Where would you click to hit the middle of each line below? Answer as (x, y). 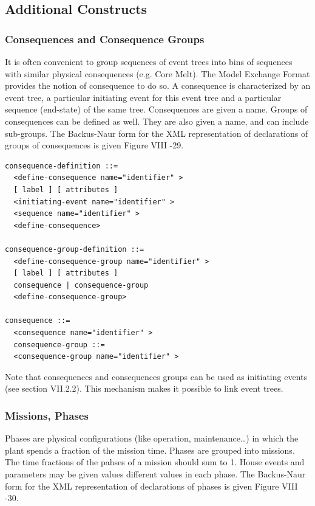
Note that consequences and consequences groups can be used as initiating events (156, 376)
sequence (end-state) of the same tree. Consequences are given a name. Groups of (156, 109)
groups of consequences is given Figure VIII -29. (94, 145)
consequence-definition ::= (62, 166)
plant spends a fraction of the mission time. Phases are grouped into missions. (150, 450)
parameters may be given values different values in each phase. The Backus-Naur (155, 474)
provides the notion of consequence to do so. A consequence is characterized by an (158, 85)
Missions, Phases (47, 415)
